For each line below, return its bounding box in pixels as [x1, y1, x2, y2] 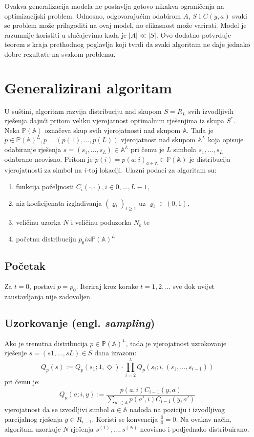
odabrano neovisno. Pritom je [4, 153, 93, 164]
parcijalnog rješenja [4, 414, 63, 424]
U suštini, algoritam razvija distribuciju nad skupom [4, 106, 162, 116]
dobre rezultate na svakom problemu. [4, 48, 116, 59]
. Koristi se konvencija [92, 414, 158, 424]
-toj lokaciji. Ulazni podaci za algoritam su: [86, 165, 217, 175]
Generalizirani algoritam [4, 77, 172, 97]
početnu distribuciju [16, 234, 76, 244]
